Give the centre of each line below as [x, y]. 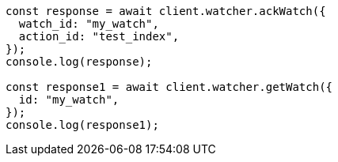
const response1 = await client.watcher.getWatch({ [169, 87]
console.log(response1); [82, 125]
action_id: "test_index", [99, 36]
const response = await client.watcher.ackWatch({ [166, 11]
